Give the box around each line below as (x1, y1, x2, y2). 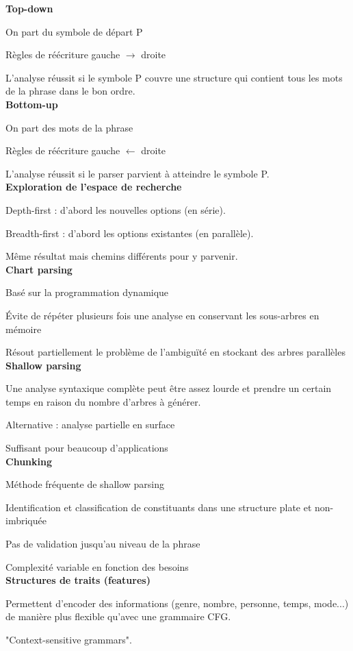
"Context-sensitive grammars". (5, 632, 132, 646)
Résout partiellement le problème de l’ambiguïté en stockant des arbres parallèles (5, 345, 345, 359)
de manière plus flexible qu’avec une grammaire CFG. (5, 609, 231, 624)
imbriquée (5, 513, 47, 528)
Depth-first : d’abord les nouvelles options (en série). (5, 202, 226, 217)
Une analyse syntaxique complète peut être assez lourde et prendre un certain (5, 381, 332, 395)
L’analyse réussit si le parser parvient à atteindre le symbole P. (5, 166, 270, 180)
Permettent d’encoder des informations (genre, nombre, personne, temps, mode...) (5, 595, 349, 610)
